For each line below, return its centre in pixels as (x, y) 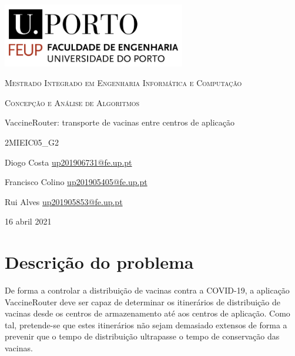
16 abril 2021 (28, 221)
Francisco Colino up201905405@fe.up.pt (76, 182)
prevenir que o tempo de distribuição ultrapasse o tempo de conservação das (142, 336)
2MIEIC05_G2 (32, 142)
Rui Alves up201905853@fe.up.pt (64, 201)
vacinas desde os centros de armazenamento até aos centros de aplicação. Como (147, 313)
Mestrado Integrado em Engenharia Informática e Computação (123, 83)
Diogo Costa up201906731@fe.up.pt (68, 162)
